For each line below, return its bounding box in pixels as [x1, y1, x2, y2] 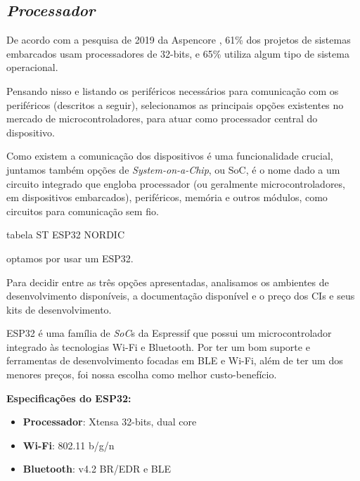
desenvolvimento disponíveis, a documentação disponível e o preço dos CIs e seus [6, 288, 355, 303]
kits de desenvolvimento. [6, 302, 112, 316]
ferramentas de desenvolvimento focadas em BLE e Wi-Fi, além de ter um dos [6, 353, 343, 368]
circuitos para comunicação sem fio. [6, 203, 159, 218]
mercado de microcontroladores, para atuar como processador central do [6, 111, 318, 126]
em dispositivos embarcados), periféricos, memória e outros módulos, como [6, 190, 328, 205]
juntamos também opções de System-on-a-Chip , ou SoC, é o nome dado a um [6, 162, 340, 177]
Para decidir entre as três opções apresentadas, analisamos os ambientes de [6, 274, 329, 289]
